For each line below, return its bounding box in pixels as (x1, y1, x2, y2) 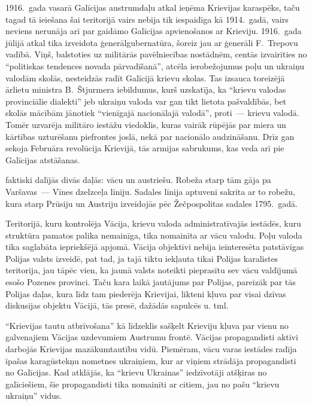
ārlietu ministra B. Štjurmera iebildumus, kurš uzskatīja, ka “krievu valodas (5, 83, 286, 96)
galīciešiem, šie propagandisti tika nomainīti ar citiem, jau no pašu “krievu (5, 377, 280, 390)
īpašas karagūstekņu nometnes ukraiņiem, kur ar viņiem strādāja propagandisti (5, 354, 296, 367)
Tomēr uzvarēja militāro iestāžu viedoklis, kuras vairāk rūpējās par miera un (5, 118, 286, 130)
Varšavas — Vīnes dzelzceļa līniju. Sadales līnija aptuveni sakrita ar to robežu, (5, 185, 295, 197)
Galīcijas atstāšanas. (5, 153, 80, 166)
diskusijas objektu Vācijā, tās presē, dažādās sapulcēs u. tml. (5, 299, 229, 312)
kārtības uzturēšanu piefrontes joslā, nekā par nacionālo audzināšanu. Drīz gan (5, 130, 295, 142)
